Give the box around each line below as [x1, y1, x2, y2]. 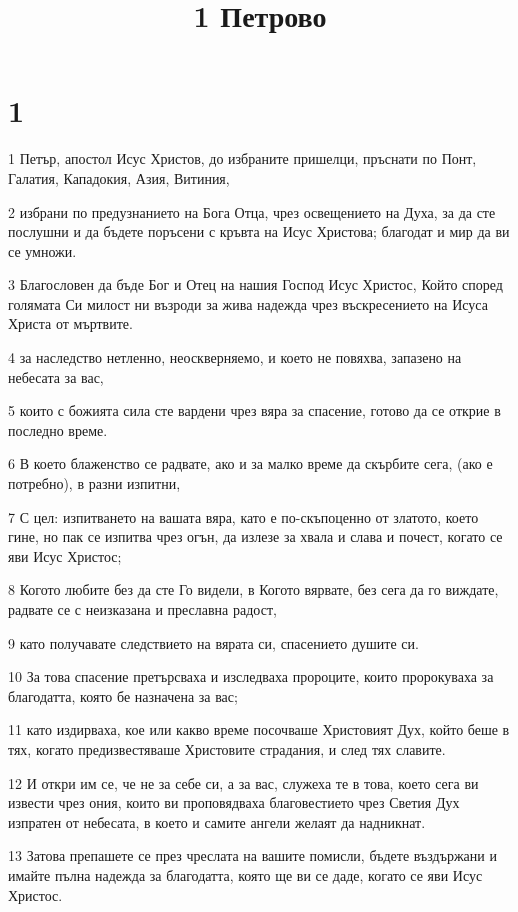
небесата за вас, [8, 366, 104, 387]
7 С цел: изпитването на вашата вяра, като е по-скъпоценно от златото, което [8, 506, 479, 527]
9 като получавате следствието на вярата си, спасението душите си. [8, 632, 419, 653]
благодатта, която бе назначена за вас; [8, 685, 238, 706]
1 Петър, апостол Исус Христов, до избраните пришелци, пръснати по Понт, [8, 148, 477, 169]
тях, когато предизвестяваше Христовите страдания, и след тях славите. [8, 738, 446, 759]
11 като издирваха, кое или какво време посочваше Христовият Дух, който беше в [8, 719, 510, 740]
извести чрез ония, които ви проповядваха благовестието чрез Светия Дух [8, 792, 460, 813]
